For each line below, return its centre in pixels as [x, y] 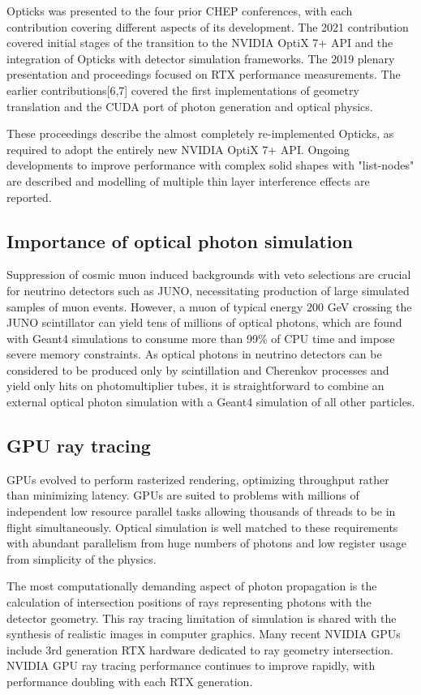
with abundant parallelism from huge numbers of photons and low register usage [206, 543]
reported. [29, 197]
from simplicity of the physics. [82, 558]
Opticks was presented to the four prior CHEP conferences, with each [180, 11]
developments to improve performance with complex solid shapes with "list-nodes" [210, 165]
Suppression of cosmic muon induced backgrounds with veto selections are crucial [209, 275]
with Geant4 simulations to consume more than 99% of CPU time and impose [201, 338]
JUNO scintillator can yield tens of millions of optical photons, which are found [204, 322]
